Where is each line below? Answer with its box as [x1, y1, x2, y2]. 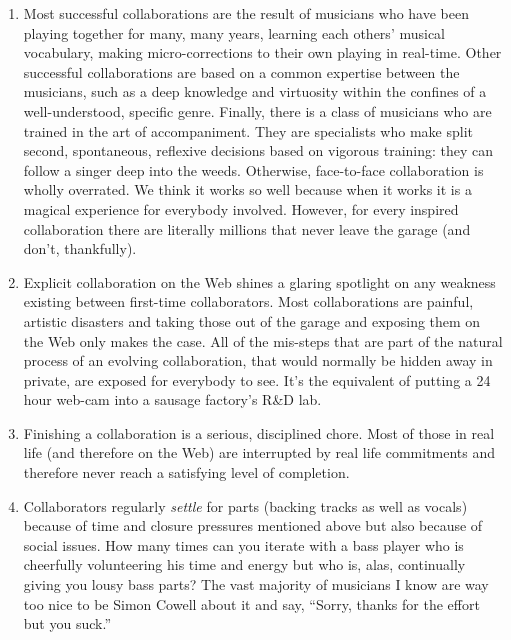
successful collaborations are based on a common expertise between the [23, 61, 460, 82]
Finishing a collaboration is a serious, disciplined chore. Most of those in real [23, 422, 495, 443]
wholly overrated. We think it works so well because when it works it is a [23, 179, 472, 200]
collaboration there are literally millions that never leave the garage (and [23, 218, 471, 239]
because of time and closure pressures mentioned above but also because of [23, 515, 483, 536]
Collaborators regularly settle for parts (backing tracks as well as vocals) [23, 495, 468, 516]
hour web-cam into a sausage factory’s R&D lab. [23, 389, 322, 410]
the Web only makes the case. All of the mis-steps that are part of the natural [23, 330, 503, 351]
